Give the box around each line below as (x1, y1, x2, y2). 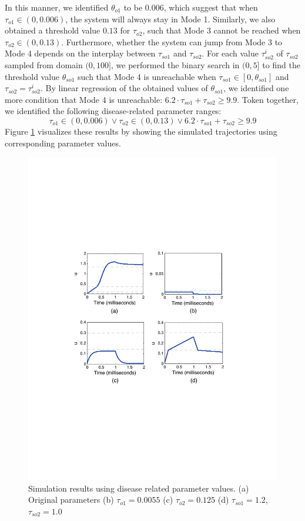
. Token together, (237, 93, 299, 105)
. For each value (202, 47, 259, 59)
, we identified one (223, 82, 289, 94)
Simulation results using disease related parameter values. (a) (28, 482, 249, 494)
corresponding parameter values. (5, 136, 121, 149)
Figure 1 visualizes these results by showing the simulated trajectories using (5, 125, 277, 137)
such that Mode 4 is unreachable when (78, 70, 216, 82)
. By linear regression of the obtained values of (41, 82, 208, 94)
